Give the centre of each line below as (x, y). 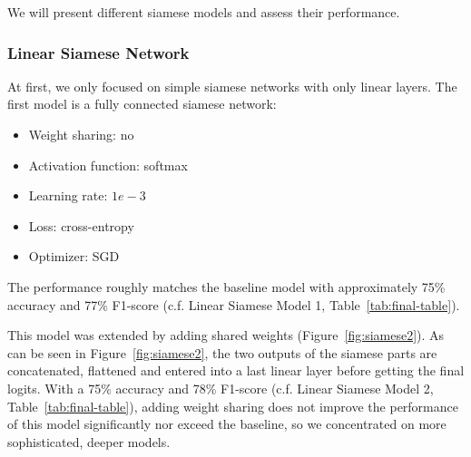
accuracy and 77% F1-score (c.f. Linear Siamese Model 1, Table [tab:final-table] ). (234, 304)
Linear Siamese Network (98, 52)
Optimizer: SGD (74, 256)
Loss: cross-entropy (81, 225)
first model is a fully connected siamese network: (142, 104)
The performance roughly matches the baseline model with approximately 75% (226, 286)
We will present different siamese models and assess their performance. (204, 12)
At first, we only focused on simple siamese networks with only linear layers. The (232, 86)
